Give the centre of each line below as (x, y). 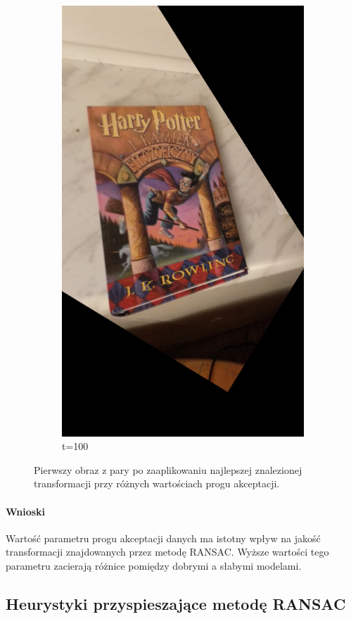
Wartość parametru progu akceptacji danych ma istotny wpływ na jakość (163, 538)
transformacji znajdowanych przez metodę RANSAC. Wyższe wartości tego (167, 552)
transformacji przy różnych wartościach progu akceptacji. (157, 483)
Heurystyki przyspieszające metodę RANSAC (176, 603)
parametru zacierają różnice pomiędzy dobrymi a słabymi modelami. (154, 565)
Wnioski (26, 511)
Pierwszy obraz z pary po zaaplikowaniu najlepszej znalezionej (168, 469)
